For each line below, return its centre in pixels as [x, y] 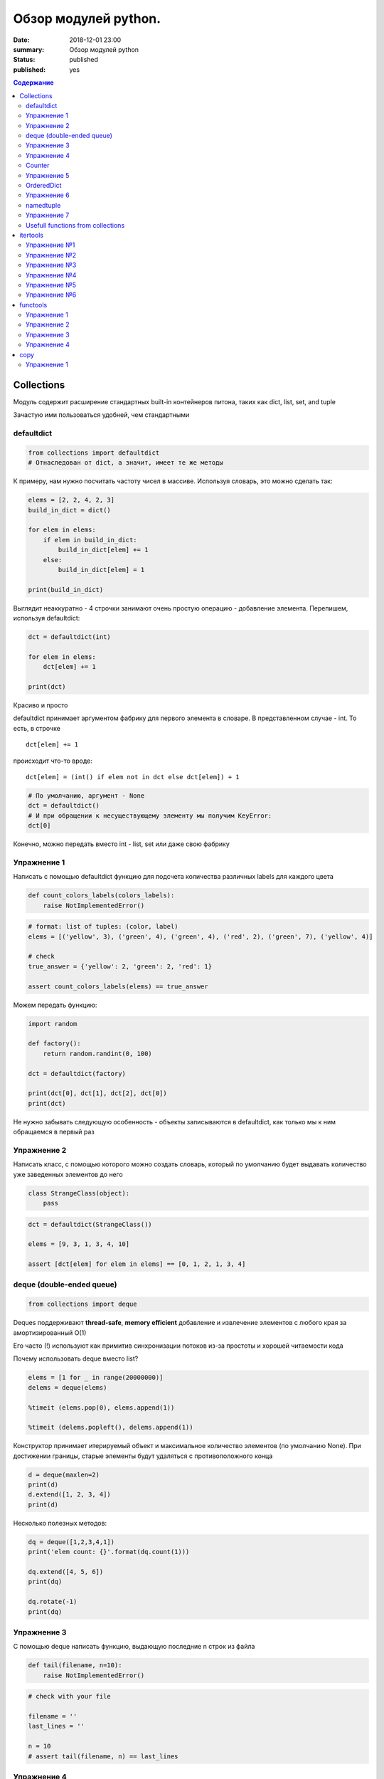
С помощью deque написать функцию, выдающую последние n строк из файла [134, 1647]
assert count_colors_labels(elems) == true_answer [118, 986]
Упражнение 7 [48, 215]
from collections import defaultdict [94, 453]
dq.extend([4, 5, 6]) [66, 1572]
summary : [29, 49]
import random [53, 1024]
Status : [24, 60]
